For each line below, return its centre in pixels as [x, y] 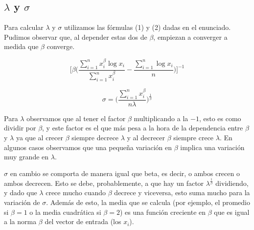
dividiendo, [232, 183]
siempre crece [194, 137]
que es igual [232, 212]
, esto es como [220, 118]
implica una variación [212, 147]
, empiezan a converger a [190, 37]
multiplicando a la [161, 118]
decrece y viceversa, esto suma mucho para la [182, 192]
